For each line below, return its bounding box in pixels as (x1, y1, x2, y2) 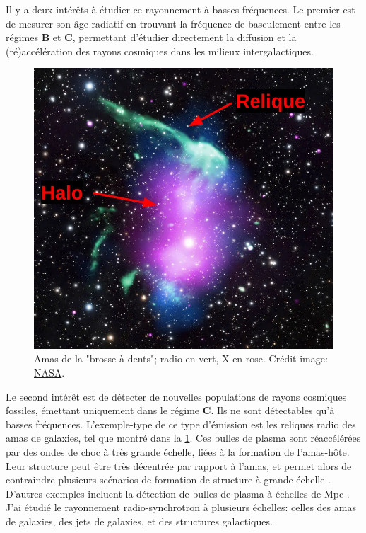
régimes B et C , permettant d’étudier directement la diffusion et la (6, 30, 297, 45)
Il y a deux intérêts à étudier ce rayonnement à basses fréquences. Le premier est (6, 2, 355, 16)
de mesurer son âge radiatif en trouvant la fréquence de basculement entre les (6, 16, 341, 30)
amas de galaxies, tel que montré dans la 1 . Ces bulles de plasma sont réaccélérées (6, 430, 361, 445)
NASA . (34, 365, 65, 379)
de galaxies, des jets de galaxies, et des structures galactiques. (6, 513, 273, 528)
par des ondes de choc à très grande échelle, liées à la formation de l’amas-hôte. (6, 444, 350, 459)
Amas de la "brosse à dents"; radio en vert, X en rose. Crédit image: (34, 351, 328, 366)
